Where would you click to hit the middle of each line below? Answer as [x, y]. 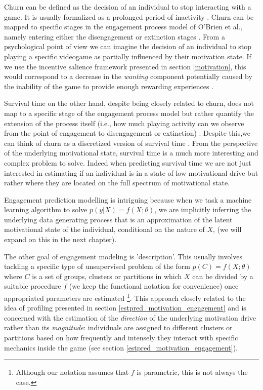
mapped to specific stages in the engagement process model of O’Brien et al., [123, 27]
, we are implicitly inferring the [203, 209]
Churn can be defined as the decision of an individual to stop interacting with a [128, 7]
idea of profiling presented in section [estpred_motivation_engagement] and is [125, 308]
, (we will [227, 229]
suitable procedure [33, 286]
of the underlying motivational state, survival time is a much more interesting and [131, 153]
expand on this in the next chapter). [60, 239]
